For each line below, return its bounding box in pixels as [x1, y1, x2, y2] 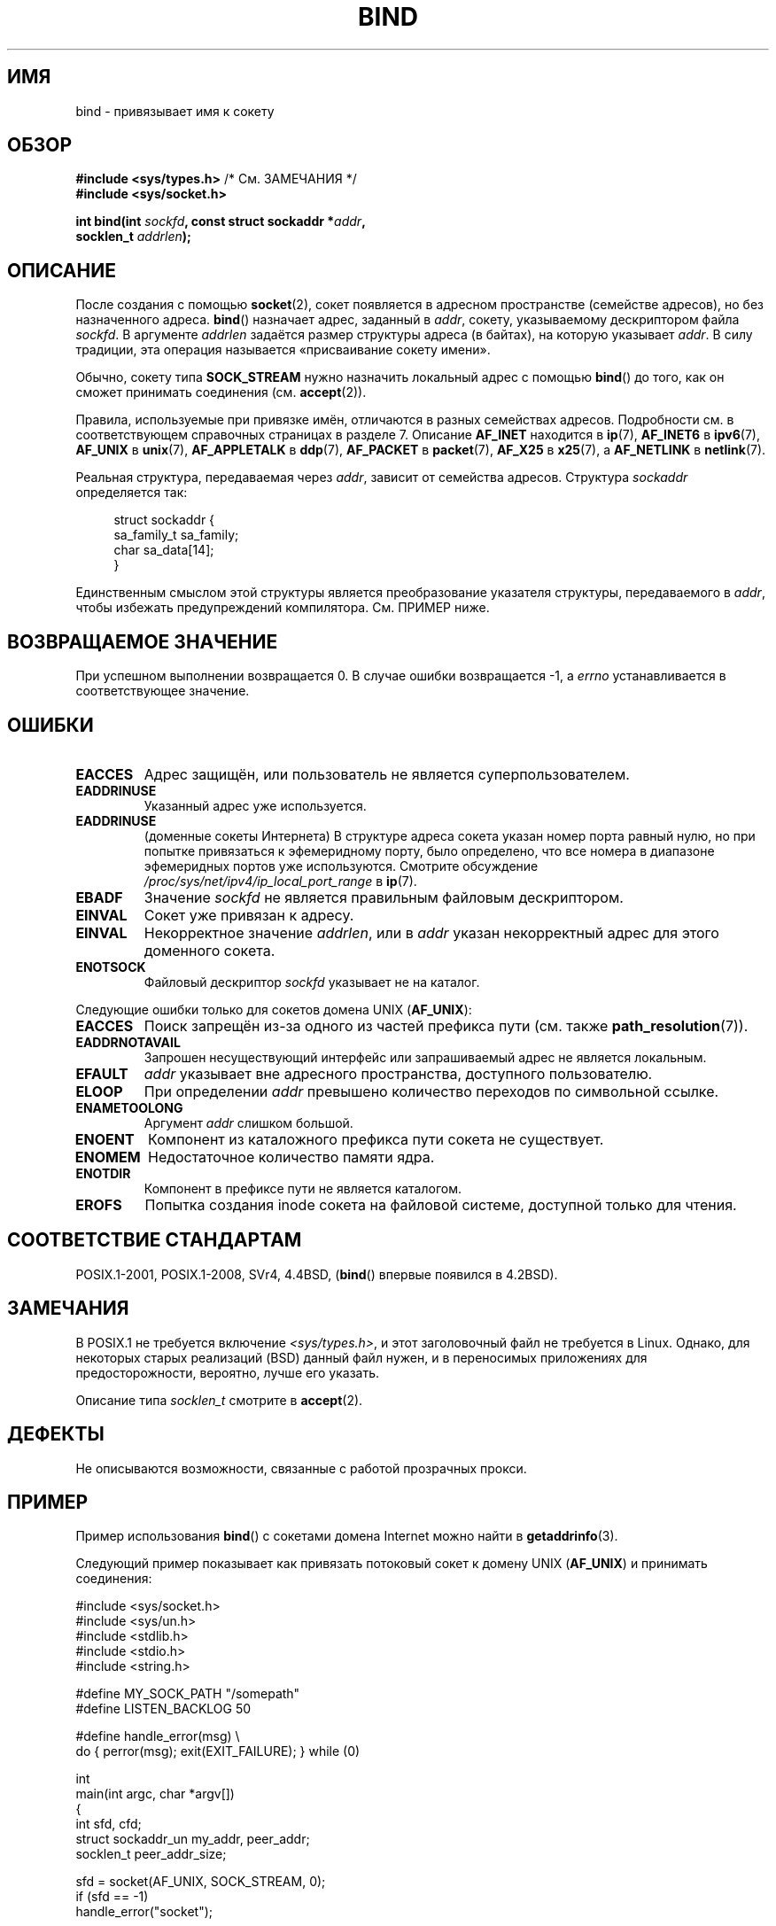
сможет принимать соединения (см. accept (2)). [75, 384, 367, 400]
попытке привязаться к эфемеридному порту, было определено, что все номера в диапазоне [144, 843, 715, 858]
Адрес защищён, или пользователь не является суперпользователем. [144, 765, 630, 783]
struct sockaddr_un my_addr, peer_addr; [75, 1831, 310, 1847]
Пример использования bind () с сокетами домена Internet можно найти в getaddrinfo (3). [75, 1528, 618, 1544]
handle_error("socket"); [75, 1904, 213, 1920]
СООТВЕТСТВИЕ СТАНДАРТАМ [7, 1229, 302, 1252]
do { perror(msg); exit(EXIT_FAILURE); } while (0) [75, 1743, 361, 1759]
